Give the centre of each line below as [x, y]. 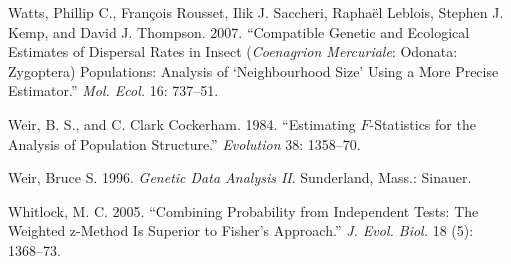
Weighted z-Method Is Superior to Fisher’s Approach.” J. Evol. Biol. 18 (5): [241, 230]
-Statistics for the [422, 123]
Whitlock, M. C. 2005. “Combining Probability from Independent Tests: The [243, 210]
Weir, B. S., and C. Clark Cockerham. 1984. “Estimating [182, 123]
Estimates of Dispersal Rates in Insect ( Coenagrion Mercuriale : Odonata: [233, 51]
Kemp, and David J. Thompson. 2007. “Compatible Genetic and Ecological [239, 31]
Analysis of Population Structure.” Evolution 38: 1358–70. [184, 143]
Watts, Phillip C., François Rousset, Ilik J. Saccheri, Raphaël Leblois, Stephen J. [256, 12]
